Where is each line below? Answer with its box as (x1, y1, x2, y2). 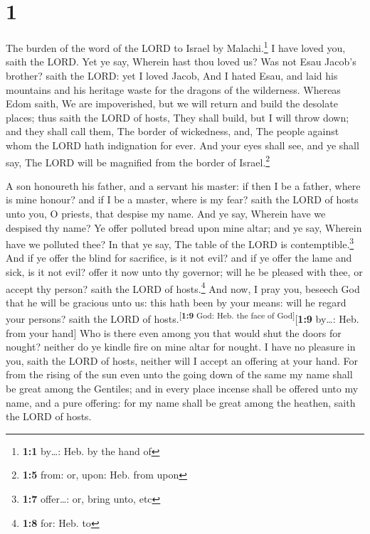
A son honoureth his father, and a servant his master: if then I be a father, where (6, 178, 361, 193)
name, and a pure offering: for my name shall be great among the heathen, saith (6, 395, 356, 410)
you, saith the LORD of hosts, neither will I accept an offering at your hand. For (6, 353, 359, 368)
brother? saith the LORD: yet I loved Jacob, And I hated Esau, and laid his (6, 68, 338, 82)
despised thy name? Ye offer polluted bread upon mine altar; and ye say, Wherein (6, 220, 362, 235)
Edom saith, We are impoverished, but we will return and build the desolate (6, 96, 338, 111)
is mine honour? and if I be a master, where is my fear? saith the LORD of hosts (6, 192, 359, 207)
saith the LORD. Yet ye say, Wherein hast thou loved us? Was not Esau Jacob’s (6, 54, 356, 69)
